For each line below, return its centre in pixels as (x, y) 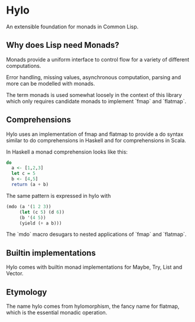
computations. (24, 66)
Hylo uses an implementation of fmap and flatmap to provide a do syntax (95, 134)
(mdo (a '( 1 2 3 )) (29, 206)
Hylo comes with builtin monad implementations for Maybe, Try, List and (94, 267)
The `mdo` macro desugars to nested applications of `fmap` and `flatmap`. (96, 235)
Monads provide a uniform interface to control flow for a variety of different (98, 59)
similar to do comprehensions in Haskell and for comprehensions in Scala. (96, 140)
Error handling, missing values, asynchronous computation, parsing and (94, 77)
